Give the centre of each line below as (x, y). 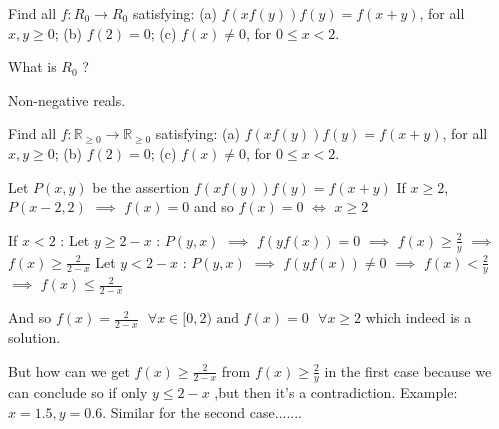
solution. (34, 337)
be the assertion (141, 186)
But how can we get (69, 370)
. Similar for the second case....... (202, 412)
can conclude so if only (78, 392)
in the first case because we (408, 370)
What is (32, 66)
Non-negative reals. (67, 99)
